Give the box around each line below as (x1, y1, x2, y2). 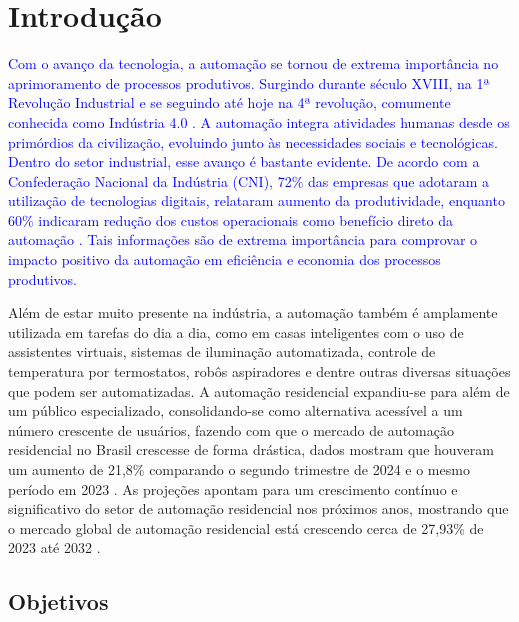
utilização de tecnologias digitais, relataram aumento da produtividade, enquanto (8, 190, 505, 211)
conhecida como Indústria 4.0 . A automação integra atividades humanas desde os (8, 111, 510, 132)
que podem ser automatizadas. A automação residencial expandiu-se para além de (8, 380, 510, 401)
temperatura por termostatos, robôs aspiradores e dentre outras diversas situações (8, 361, 511, 382)
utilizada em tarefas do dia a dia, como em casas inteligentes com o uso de (8, 321, 464, 342)
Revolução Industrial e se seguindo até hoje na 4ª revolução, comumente (8, 92, 451, 113)
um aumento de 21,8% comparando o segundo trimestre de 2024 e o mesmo (8, 459, 470, 479)
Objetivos (8, 586, 109, 617)
